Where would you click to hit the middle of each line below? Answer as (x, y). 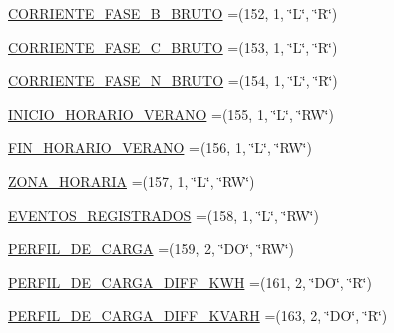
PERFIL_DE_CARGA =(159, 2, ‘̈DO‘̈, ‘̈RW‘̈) (151, 248)
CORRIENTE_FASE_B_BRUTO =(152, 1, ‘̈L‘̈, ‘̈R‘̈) (173, 13)
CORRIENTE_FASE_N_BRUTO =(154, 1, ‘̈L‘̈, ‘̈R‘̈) (173, 80)
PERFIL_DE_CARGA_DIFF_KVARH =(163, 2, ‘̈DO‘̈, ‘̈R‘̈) (198, 315)
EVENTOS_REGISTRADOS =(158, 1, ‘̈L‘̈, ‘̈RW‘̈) (163, 214)
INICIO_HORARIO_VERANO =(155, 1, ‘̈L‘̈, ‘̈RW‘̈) (171, 113)
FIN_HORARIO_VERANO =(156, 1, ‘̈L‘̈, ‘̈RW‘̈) (160, 147)
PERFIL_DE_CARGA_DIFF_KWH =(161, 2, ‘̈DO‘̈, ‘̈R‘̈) (190, 281)
